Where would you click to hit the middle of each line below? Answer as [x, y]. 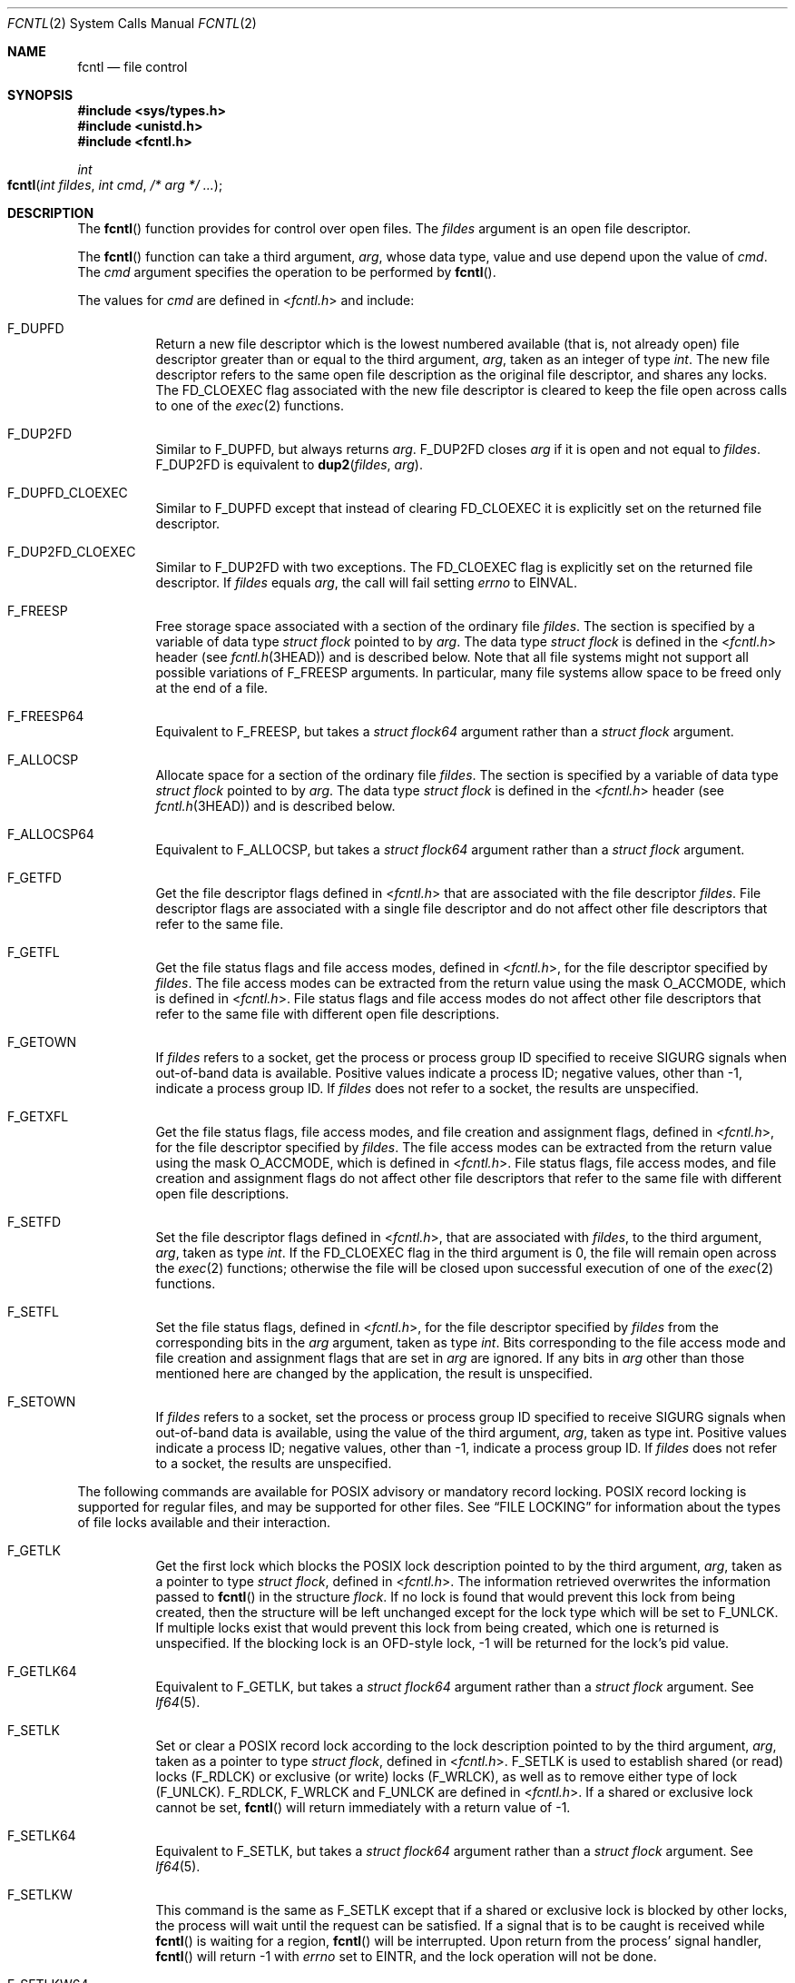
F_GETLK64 [42, 1671]
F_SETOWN [42, 1401]
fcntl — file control [132, 67]
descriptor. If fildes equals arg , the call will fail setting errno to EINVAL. [366, 582]
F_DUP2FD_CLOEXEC [72, 552]
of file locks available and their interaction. [204, 1522]
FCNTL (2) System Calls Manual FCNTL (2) [132, 23]
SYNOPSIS [40, 95]
